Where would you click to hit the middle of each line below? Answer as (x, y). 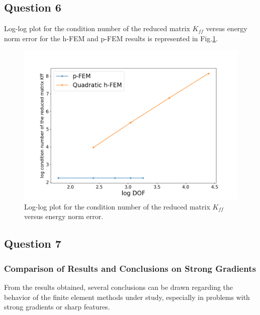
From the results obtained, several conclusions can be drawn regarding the (119, 287)
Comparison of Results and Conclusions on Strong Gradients (130, 268)
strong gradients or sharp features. (57, 307)
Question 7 (33, 243)
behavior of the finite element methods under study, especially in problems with (127, 297)
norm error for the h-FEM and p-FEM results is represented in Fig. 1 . (111, 38)
